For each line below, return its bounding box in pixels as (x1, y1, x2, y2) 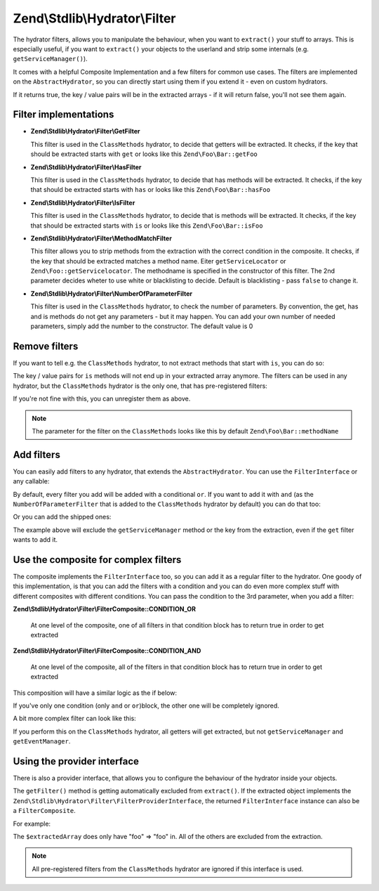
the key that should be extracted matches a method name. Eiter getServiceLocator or (30, 256, 287, 265)
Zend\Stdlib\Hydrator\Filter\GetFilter (30, 127, 140, 136)
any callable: (13, 477, 50, 486)
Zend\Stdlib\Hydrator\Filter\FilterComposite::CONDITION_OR (13, 605, 197, 613)
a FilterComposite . (13, 807, 77, 815)
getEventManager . (13, 737, 71, 746)
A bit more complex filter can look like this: (13, 714, 136, 723)
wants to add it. (13, 535, 58, 544)
